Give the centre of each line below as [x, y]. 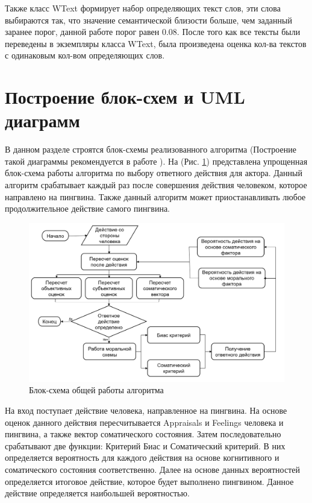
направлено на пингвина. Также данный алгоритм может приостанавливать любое [155, 196]
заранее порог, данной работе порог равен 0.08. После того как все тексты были [153, 32]
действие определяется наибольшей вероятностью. [97, 493]
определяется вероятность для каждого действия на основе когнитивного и [142, 457]
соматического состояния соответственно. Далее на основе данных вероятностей [152, 469]
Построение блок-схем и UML [125, 97]
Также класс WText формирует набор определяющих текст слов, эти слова [143, 8]
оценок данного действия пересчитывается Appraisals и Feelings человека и [144, 422]
